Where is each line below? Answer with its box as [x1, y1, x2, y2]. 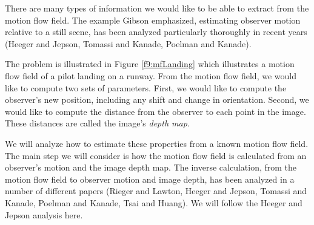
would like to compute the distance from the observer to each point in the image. [5, 105, 306, 117]
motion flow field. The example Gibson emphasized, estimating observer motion [5, 13, 301, 26]
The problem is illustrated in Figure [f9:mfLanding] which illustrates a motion [5, 57, 295, 70]
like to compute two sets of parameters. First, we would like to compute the [5, 81, 287, 94]
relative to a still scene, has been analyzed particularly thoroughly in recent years [5, 25, 307, 38]
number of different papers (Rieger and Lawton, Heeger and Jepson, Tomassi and [5, 184, 307, 197]
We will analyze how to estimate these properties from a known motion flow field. [5, 137, 309, 149]
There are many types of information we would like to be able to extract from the [5, 2, 309, 14]
